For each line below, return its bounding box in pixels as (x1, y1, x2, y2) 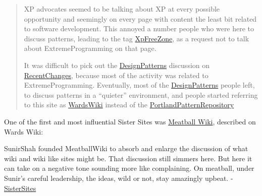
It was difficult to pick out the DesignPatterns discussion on (24, 59, 210, 70)
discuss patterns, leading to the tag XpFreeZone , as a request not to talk (24, 33, 249, 43)
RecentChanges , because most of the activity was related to (24, 70, 208, 80)
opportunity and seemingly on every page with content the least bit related (24, 13, 257, 24)
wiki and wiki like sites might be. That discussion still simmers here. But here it (4, 153, 252, 163)
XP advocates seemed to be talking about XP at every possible (24, 4, 220, 14)
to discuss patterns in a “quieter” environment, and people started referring (24, 89, 258, 100)
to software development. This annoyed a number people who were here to (24, 23, 254, 34)
